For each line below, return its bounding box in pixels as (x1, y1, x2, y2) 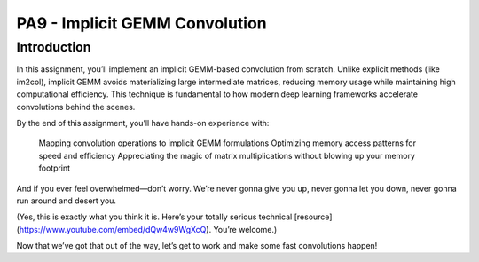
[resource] (294, 211, 333, 222)
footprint (38, 163, 71, 173)
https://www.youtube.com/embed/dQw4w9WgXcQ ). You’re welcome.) (19, 224, 278, 234)
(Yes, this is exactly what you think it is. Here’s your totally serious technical (16, 211, 293, 222)
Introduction (16, 39, 91, 55)
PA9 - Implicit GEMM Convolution (16, 13, 268, 33)
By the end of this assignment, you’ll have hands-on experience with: (16, 117, 270, 128)
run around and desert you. (16, 195, 117, 206)
